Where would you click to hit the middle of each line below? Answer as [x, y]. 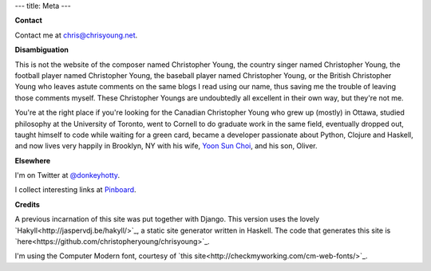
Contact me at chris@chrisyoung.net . [76, 35]
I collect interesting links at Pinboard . [75, 190]
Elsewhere [33, 160]
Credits [27, 204]
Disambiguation [42, 50]
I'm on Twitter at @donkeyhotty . [67, 175]
